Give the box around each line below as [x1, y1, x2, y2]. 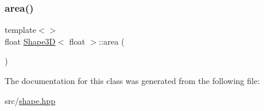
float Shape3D [5, 35, 56, 47]
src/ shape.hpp [5, 94, 56, 106]
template [5, 23, 36, 36]
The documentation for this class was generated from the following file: [5, 75, 260, 86]
